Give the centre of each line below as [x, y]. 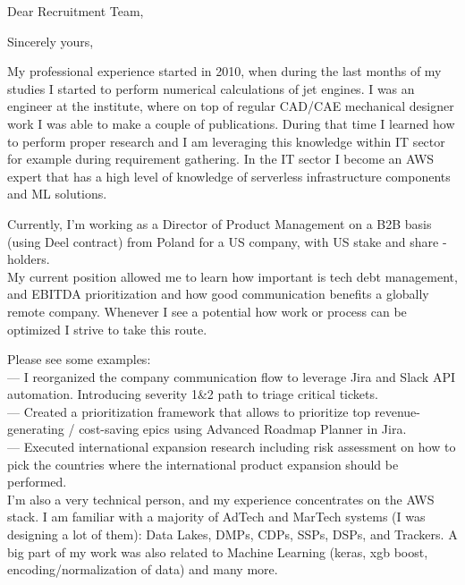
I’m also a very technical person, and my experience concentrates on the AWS [221, 499]
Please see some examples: [79, 359]
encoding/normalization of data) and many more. [143, 569]
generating [36, 429]
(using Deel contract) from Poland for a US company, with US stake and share [223, 241]
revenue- [397, 411]
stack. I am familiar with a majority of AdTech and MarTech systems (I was [216, 517]
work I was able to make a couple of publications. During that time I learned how [231, 123]
